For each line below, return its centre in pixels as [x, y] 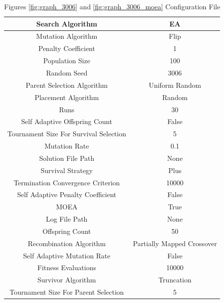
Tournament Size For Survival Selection [67, 134]
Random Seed [67, 72]
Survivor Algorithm [67, 280]
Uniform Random [175, 85]
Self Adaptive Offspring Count [67, 121]
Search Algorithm [67, 23]
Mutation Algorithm [67, 36]
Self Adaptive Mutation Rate [67, 255]
